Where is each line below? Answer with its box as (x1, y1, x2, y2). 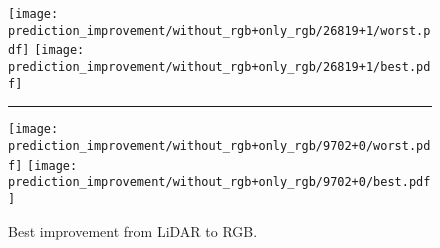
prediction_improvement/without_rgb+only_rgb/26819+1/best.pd (8, 59, 431, 74)
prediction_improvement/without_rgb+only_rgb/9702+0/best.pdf (8, 175, 431, 190)
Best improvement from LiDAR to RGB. (8, 220, 258, 241)
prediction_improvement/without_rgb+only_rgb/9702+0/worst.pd (8, 138, 431, 153)
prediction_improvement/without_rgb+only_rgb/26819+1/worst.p (8, 23, 431, 38)
